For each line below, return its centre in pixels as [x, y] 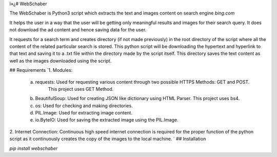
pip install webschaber [34, 148]
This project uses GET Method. [81, 89]
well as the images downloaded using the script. [61, 61]
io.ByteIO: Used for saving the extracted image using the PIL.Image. [107, 120]
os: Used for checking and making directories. [84, 106]
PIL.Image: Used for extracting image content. [84, 113]
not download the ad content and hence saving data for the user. [78, 30]
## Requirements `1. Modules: [41, 70]
